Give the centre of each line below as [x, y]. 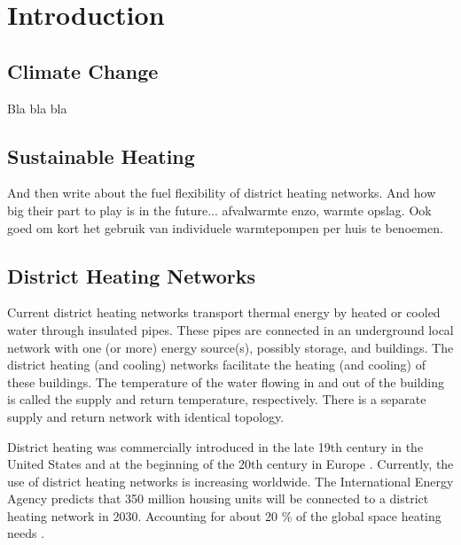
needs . [26, 533]
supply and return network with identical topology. [146, 416]
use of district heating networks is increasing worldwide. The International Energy [230, 481]
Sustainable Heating [101, 156]
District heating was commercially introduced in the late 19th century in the [215, 446]
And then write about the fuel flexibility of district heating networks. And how [222, 193]
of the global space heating [368, 515]
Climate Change [83, 70]
